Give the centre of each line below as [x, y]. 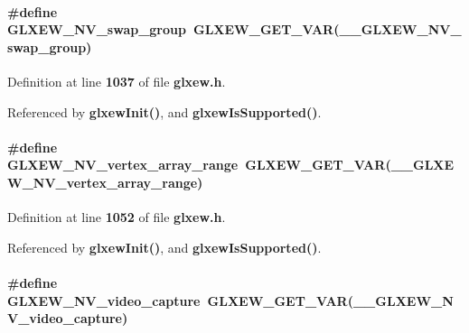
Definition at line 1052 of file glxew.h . [117, 217]
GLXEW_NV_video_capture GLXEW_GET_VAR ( [180, 300]
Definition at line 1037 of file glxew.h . [117, 81]
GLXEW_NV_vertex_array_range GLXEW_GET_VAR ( [199, 165]
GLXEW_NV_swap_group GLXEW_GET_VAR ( [174, 29]
